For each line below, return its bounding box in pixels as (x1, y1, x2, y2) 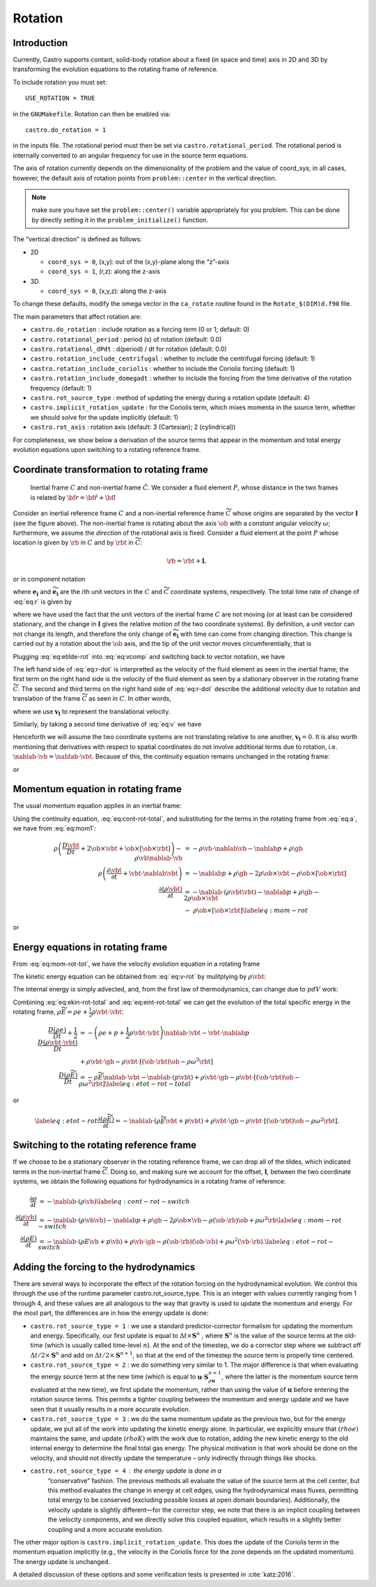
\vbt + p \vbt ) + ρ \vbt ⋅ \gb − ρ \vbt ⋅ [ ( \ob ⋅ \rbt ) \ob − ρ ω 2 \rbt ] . (165, 1116, 340, 1125)
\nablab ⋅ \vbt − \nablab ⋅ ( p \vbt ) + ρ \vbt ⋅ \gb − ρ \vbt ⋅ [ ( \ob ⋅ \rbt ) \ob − (102, 1073, 301, 1081)
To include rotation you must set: (13, 77, 107, 86)
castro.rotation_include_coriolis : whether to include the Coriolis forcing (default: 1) (30, 364, 295, 372)
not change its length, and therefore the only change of (13, 630, 172, 638)
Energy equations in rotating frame (13, 941, 168, 953)
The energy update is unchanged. (13, 1557, 111, 1565)
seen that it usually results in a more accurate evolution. (30, 1405, 191, 1413)
